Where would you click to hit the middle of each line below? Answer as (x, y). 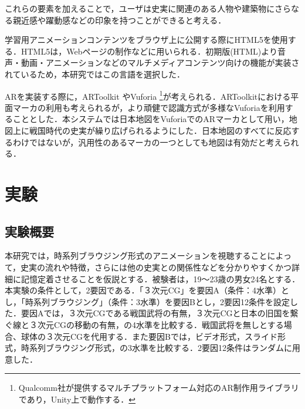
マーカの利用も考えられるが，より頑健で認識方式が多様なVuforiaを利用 (149, 107)
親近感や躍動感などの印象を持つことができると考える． (119, 20)
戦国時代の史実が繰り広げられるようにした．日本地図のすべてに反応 (160, 130)
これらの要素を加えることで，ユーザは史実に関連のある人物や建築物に (140, 8)
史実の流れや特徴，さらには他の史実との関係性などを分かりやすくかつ (156, 267)
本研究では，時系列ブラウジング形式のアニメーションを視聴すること (136, 256)
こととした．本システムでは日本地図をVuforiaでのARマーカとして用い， (151, 119)
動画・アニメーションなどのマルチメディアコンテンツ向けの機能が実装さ (160, 62)
